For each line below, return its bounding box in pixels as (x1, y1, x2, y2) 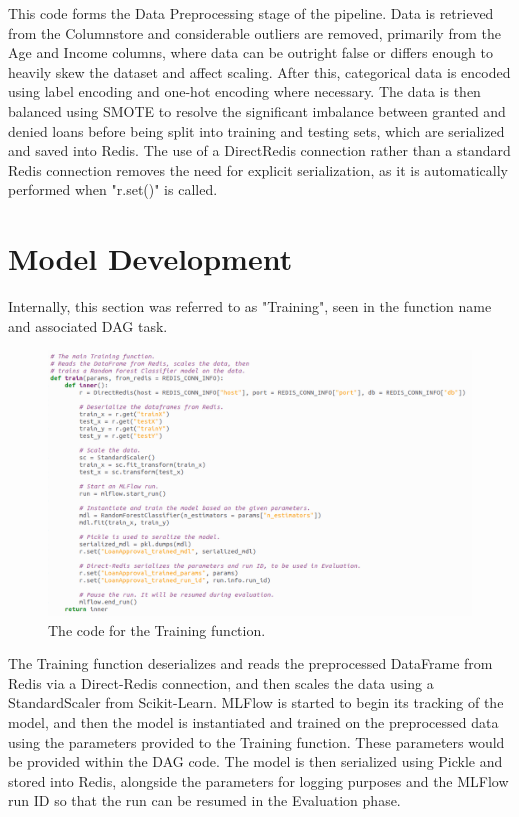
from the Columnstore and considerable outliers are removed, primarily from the (8, 22, 501, 43)
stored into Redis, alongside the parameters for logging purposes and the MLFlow (8, 770, 509, 791)
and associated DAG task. (8, 315, 168, 336)
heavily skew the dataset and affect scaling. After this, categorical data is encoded (8, 61, 511, 82)
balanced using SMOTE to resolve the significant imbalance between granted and (8, 100, 506, 121)
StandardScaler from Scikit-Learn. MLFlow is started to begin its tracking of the (8, 692, 504, 713)
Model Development (8, 238, 293, 279)
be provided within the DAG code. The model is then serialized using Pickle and (8, 751, 503, 772)
